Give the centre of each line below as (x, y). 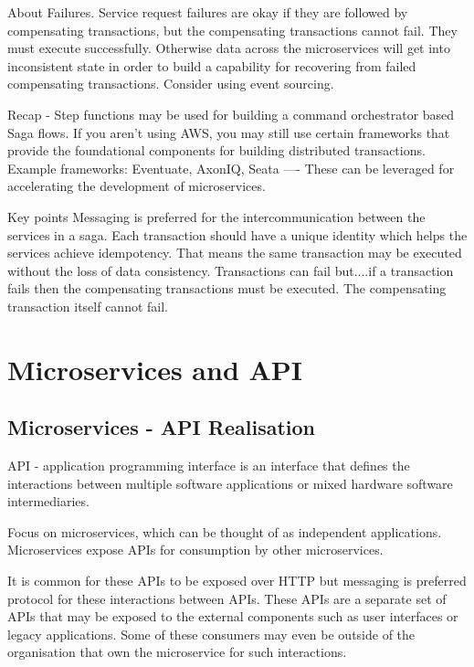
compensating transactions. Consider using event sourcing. (171, 84)
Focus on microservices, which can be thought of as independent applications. (225, 531)
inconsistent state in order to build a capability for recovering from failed (212, 65)
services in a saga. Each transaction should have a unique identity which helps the (237, 234)
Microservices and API (155, 369)
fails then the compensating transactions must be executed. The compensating (227, 288)
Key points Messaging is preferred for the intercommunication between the (216, 216)
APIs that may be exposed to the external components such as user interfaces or (233, 616)
